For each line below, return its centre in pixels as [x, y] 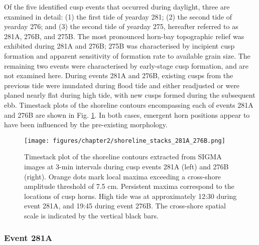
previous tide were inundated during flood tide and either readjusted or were [122, 85]
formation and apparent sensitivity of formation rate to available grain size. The [127, 55]
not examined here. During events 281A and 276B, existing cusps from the [119, 75]
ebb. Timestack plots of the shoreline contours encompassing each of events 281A [129, 104]
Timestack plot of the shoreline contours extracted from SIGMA [123, 157]
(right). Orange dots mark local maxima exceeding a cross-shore [123, 176]
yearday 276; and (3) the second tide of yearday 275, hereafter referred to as [121, 26]
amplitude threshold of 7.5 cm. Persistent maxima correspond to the [129, 186]
